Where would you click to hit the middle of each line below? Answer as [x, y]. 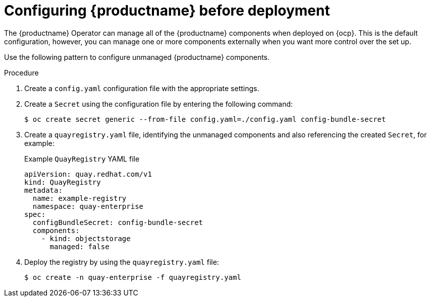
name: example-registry [79, 198]
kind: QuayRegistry [63, 182]
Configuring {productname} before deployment [167, 11]
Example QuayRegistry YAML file [82, 159]
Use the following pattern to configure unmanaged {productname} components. [137, 57]
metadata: [43, 190]
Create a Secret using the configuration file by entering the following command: [159, 104]
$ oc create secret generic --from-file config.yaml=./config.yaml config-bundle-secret [205, 119]
